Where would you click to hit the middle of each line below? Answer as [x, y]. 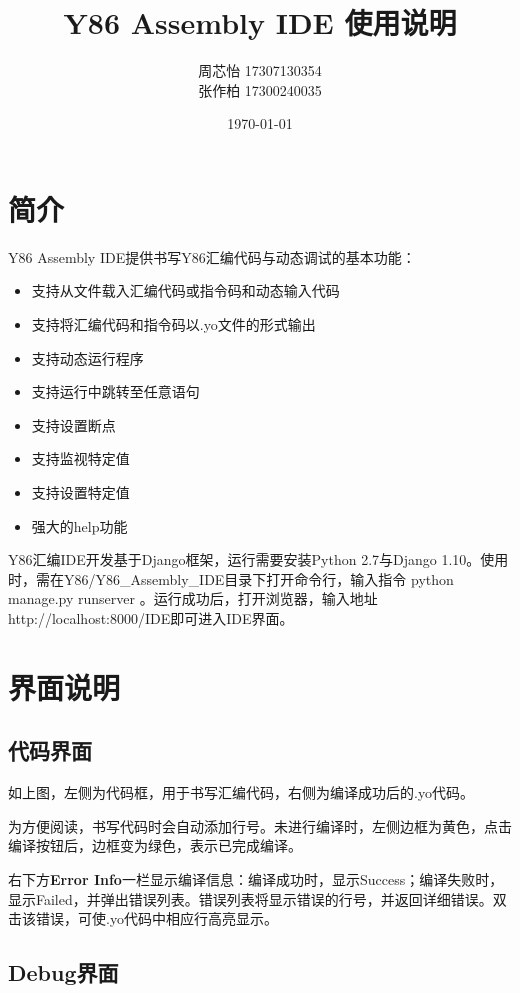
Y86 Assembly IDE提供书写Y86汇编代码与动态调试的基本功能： [212, 256]
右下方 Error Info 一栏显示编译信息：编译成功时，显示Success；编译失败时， [256, 878]
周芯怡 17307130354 [260, 70]
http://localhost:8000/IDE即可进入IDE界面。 [151, 617]
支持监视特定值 [80, 458]
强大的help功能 [79, 525]
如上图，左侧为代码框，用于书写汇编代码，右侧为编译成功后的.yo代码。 [241, 792]
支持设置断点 [73, 424]
